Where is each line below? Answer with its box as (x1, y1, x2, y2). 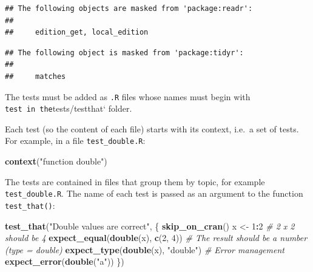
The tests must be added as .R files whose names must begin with (5, 90, 251, 103)
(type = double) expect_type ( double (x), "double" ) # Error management (5, 243, 284, 256)
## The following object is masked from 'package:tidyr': (5, 48, 244, 57)
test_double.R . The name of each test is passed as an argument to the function (5, 187, 303, 200)
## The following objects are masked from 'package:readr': (5, 4, 253, 13)
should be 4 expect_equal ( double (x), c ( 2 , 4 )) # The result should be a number (5, 231, 308, 244)
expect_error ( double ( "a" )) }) (5, 255, 124, 268)
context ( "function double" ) (5, 155, 107, 168)
